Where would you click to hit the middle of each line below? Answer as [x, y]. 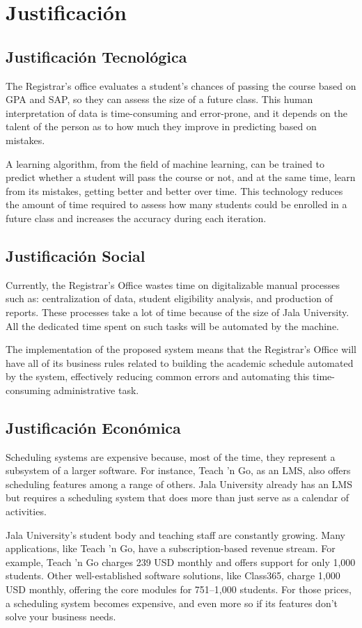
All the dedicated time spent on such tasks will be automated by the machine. [172, 325]
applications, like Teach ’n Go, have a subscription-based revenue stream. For [171, 548]
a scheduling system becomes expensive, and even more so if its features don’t [172, 603]
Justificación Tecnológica [96, 56]
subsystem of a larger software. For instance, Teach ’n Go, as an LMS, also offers [178, 470]
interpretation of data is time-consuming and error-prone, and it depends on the [176, 112]
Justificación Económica [93, 427]
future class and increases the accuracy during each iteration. [136, 218]
